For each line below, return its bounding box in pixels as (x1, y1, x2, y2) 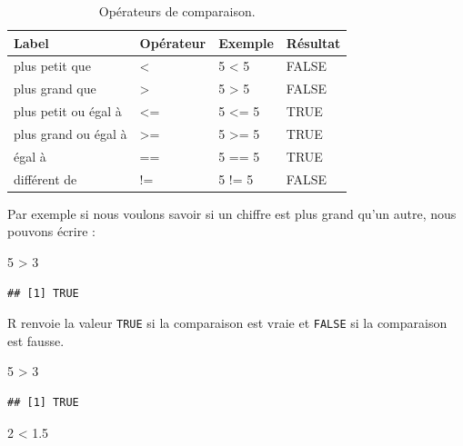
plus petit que (14, 56, 91, 75)
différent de (14, 169, 77, 188)
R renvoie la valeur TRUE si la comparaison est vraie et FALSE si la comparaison (7, 313, 448, 332)
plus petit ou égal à (14, 102, 122, 121)
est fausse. (7, 331, 65, 350)
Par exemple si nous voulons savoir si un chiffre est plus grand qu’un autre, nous (7, 203, 457, 223)
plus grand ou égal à (14, 124, 127, 143)
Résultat (286, 33, 341, 52)
